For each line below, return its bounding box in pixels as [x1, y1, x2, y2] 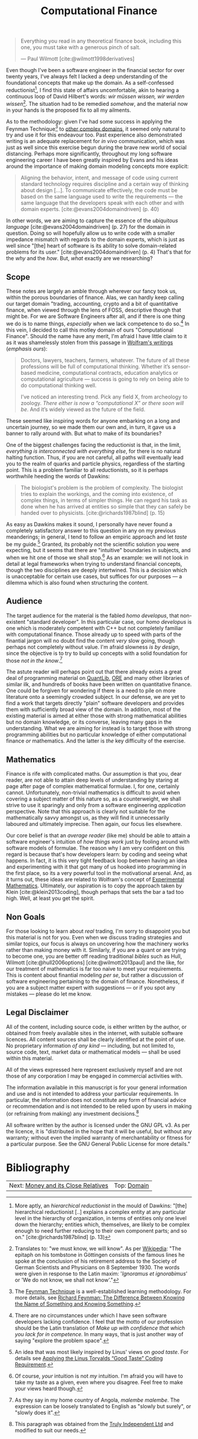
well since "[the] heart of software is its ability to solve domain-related [6, 242, 177, 249]
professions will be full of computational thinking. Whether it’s [20, 362, 171, 370]
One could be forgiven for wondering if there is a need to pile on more [6, 687, 176, 694]
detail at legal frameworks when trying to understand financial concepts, [6, 560, 183, 567]
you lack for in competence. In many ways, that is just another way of [14, 1331, 184, 1338]
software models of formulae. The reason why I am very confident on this [6, 844, 184, 852]
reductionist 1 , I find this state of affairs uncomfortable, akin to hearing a [6, 86, 179, 93]
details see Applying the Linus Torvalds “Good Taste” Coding [14, 1355, 163, 1362]
